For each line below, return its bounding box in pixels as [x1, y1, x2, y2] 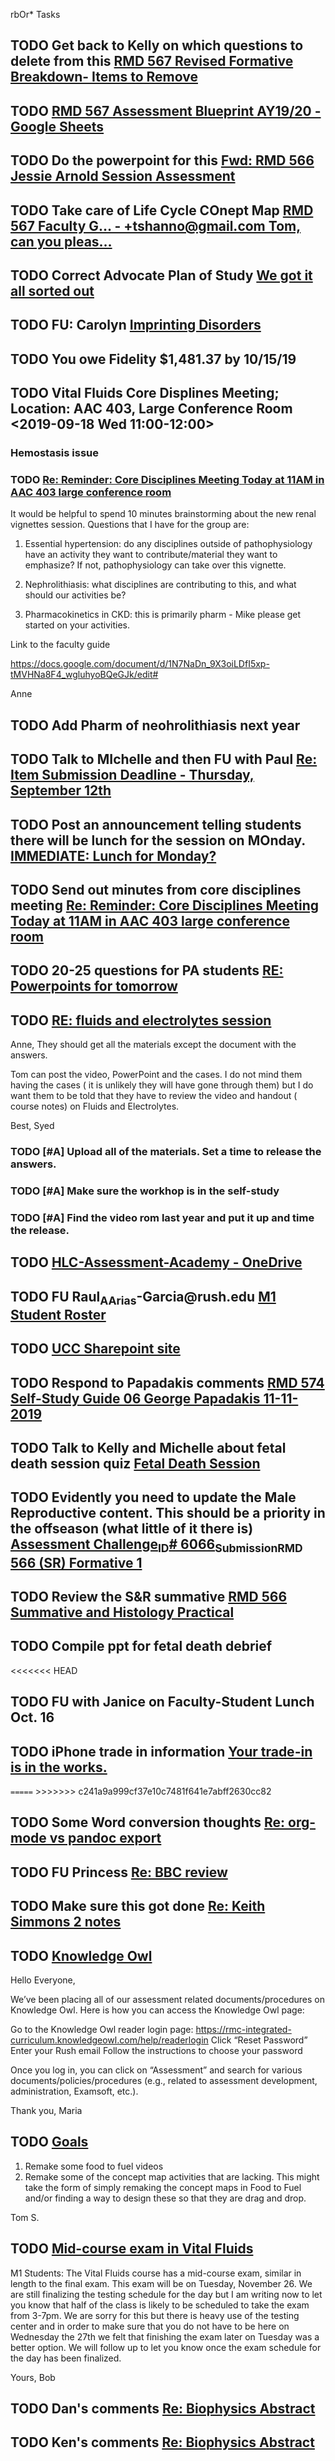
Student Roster [10, 1306, 107, 1323]
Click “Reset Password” [210, 2034, 308, 2046]
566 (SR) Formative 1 [10, 1554, 143, 1571]
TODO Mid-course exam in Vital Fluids [10, 2240, 254, 2258]
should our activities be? [24, 589, 127, 601]
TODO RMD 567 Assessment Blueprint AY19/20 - [10, 102, 322, 119]
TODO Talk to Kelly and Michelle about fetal [10, 1440, 287, 1457]
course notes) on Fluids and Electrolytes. [10, 1100, 180, 1113]
